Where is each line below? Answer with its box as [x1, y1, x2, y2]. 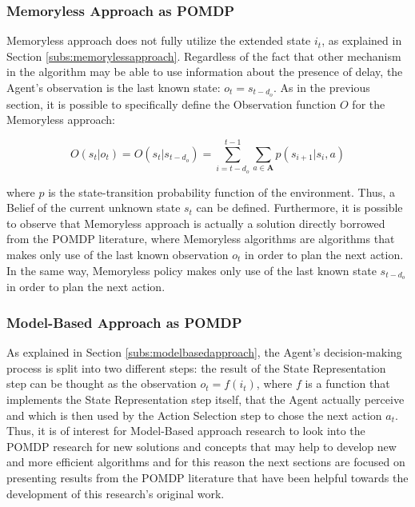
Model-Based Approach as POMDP [6, 312, 242, 332]
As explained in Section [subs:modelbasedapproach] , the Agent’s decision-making [6, 344, 402, 361]
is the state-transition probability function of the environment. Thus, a [48, 183, 395, 200]
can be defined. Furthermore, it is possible [196, 199, 403, 216]
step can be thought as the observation [6, 375, 197, 392]
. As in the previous [273, 79, 370, 95]
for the [352, 95, 385, 112]
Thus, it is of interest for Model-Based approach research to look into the [6, 422, 365, 439]
